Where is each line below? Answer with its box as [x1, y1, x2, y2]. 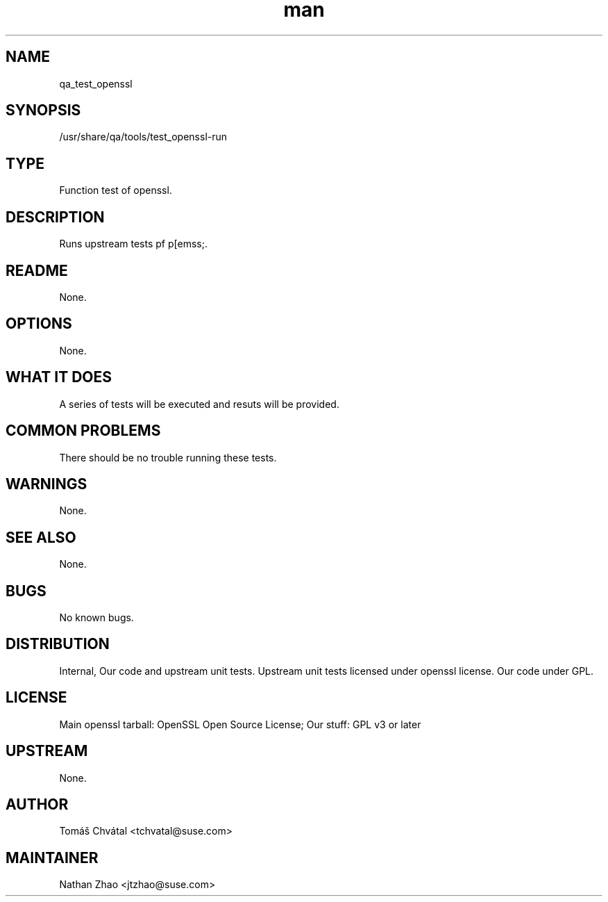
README [6, 261, 68, 279]
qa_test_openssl [59, 77, 133, 90]
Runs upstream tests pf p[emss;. [59, 238, 208, 250]
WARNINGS [6, 475, 87, 493]
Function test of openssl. [59, 184, 172, 197]
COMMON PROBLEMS [6, 422, 161, 440]
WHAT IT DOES [6, 368, 112, 386]
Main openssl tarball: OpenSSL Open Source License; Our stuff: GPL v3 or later [59, 718, 421, 730]
